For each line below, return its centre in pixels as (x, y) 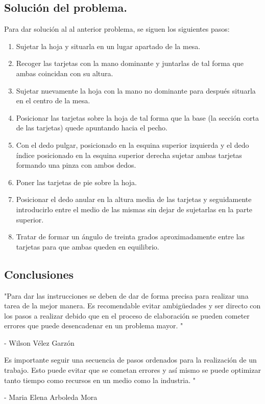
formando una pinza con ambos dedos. (76, 165)
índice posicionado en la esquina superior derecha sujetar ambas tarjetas (129, 155)
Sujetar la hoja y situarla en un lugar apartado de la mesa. (108, 46)
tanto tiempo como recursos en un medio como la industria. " (100, 380)
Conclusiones (39, 274)
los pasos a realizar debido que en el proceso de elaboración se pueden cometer (127, 315)
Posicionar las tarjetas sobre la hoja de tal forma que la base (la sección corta (138, 117)
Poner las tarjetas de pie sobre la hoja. (77, 182)
